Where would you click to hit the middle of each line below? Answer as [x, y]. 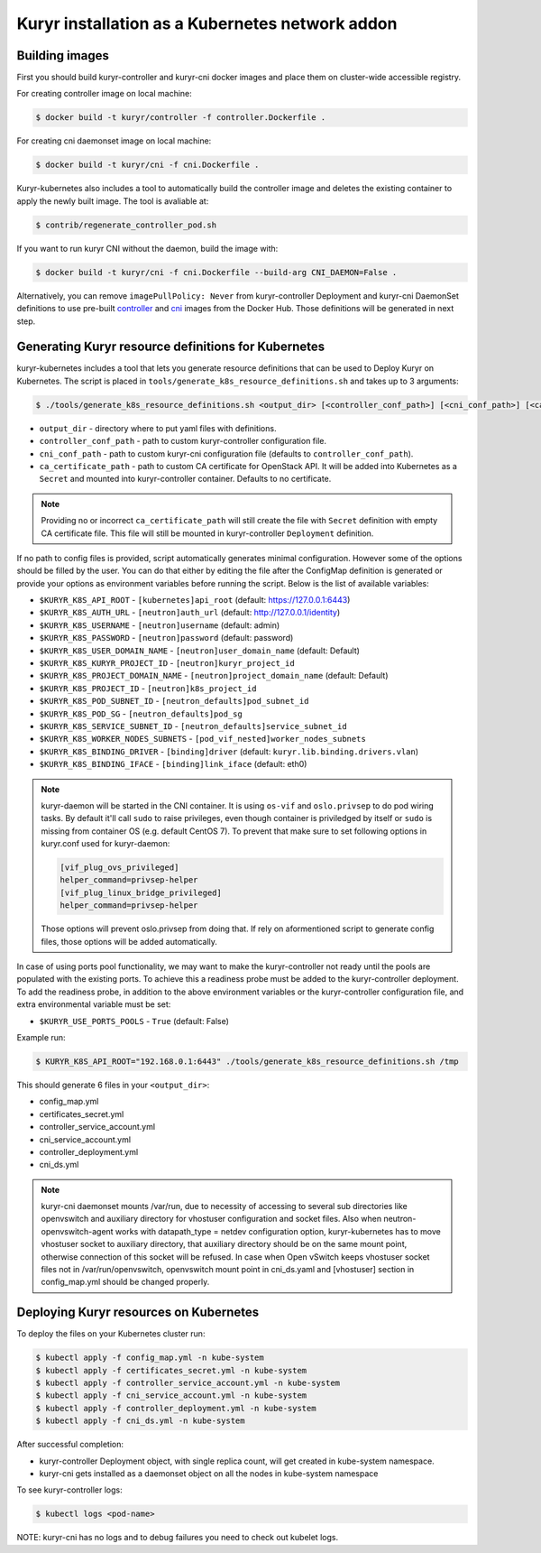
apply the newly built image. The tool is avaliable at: [113, 201]
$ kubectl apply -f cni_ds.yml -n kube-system [140, 1421]
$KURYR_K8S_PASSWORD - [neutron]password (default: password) [166, 638]
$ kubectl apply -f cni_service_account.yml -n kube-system [171, 1396]
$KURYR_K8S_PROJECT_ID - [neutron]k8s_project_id [148, 688]
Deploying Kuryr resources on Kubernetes [138, 1313]
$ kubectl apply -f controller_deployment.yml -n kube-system [176, 1408]
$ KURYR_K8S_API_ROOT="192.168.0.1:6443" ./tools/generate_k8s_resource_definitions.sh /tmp [247, 1061]
